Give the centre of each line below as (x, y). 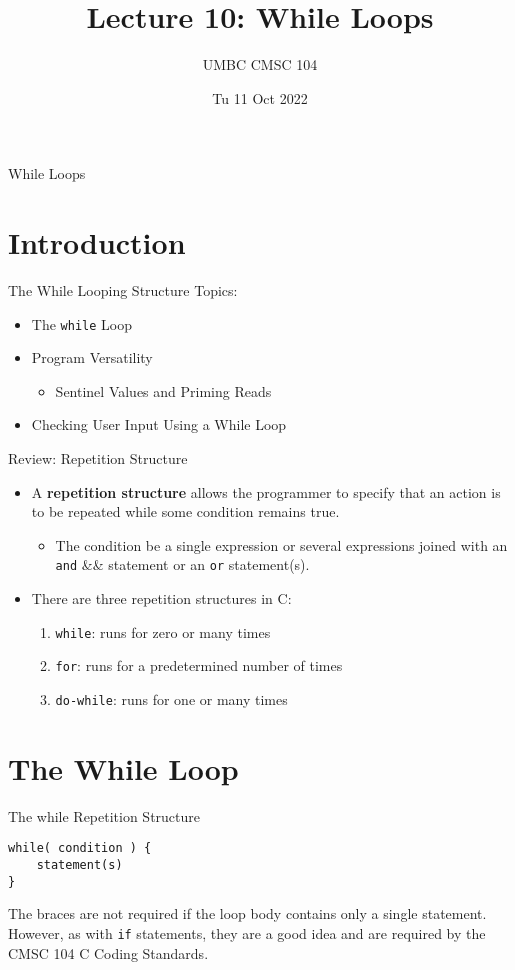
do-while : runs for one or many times (171, 699)
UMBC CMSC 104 (260, 64)
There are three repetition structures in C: (161, 598)
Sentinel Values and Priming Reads (163, 390)
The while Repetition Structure (104, 815)
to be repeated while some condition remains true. (185, 511)
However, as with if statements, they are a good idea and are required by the (247, 932)
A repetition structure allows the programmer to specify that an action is (266, 491)
